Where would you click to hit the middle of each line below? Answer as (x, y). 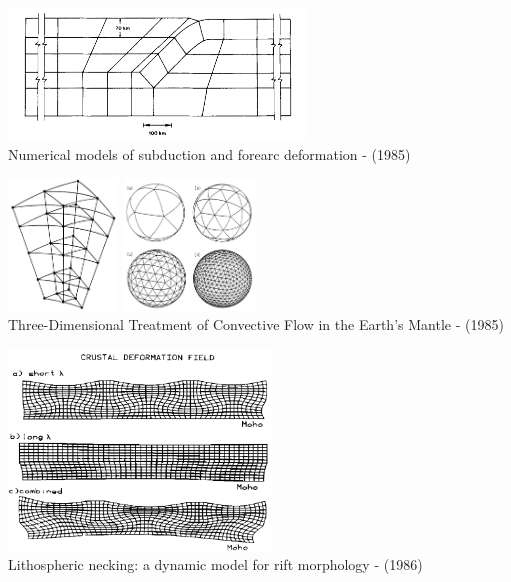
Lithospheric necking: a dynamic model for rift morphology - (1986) (215, 564)
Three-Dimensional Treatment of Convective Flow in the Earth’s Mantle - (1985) (256, 324)
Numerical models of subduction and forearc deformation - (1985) (209, 153)
